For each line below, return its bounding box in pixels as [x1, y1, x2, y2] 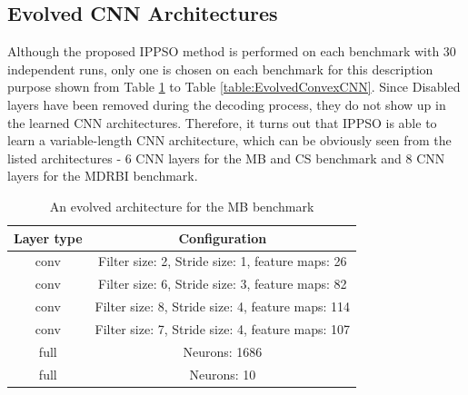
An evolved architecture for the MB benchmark [49, 196, 314, 215]
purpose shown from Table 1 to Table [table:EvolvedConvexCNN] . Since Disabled [7, 77, 461, 96]
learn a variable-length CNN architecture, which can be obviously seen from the [7, 131, 452, 150]
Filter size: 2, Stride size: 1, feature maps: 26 [98, 252, 347, 271]
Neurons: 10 [189, 364, 256, 383]
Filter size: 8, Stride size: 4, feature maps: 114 [95, 297, 351, 316]
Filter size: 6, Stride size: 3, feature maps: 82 [98, 274, 347, 293]
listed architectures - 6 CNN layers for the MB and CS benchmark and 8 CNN [7, 148, 445, 167]
